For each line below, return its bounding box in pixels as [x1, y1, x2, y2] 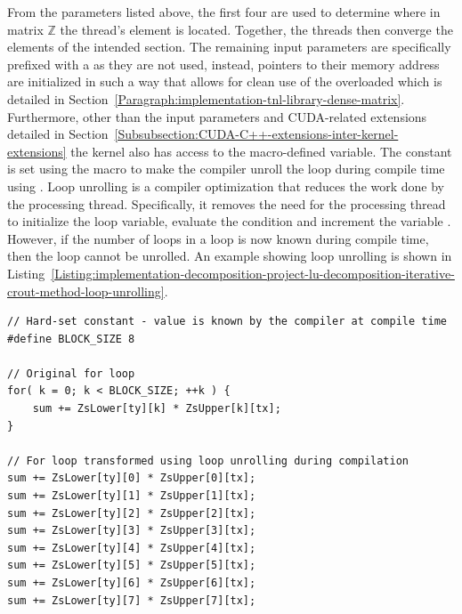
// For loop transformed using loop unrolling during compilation [7, 454, 409, 467]
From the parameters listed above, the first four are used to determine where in [7, 3, 441, 20]
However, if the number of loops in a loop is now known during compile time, [7, 229, 429, 247]
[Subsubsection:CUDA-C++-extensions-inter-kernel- [114, 125, 399, 143]
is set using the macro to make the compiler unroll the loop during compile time [7, 159, 445, 178]
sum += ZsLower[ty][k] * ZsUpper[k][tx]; [32, 402, 281, 416]
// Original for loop [7, 367, 135, 380]
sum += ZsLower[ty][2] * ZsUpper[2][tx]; [7, 506, 256, 520]
